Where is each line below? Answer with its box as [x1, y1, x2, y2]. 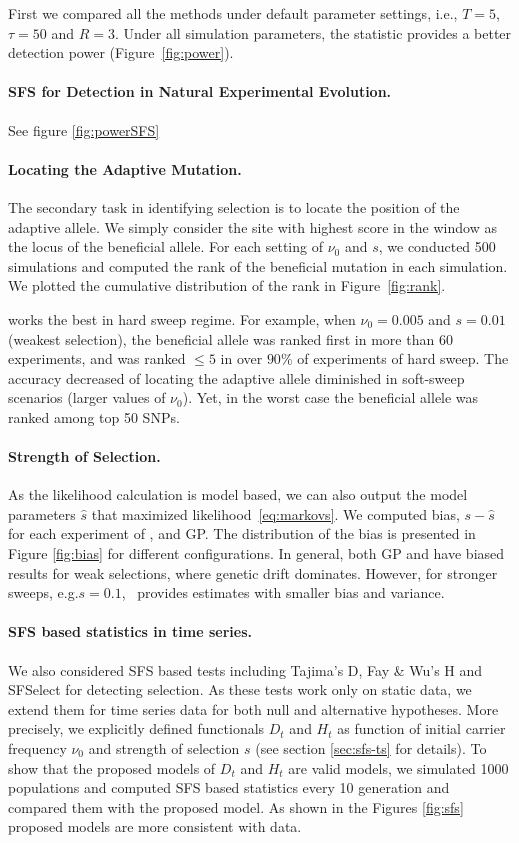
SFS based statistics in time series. [8, 621, 253, 642]
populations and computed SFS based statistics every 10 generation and [8, 777, 450, 798]
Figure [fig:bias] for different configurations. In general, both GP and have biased [8, 543, 505, 564]
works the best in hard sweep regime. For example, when [8, 308, 356, 329]
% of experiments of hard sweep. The [280, 348, 509, 369]
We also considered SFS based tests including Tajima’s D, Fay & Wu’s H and [8, 659, 483, 680]
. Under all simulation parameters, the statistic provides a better [114, 22, 512, 43]
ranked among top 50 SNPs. [8, 406, 180, 427]
